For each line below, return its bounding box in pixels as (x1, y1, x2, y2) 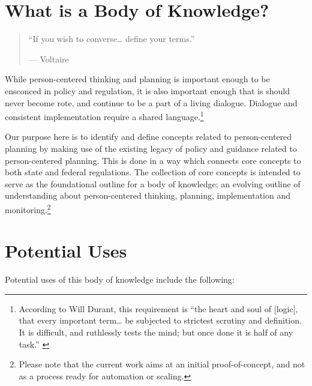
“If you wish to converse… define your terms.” (28, 32, 195, 45)
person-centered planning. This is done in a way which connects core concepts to (5, 154, 301, 166)
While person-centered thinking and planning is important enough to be (5, 73, 270, 85)
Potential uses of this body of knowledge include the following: (5, 273, 235, 286)
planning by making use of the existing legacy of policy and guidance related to (5, 142, 297, 154)
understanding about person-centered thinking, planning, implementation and (5, 189, 290, 202)
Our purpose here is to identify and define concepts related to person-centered (5, 130, 292, 143)
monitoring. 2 (5, 201, 51, 216)
